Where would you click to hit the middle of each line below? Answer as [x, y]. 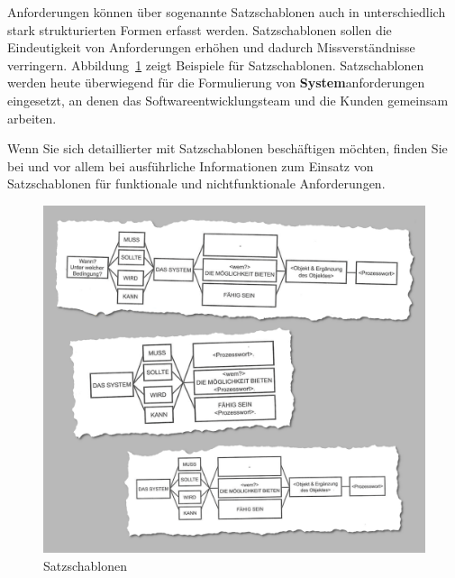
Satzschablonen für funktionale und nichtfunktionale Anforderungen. [196, 183]
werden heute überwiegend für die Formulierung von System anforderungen [216, 83]
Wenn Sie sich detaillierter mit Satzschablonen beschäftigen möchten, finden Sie [227, 148]
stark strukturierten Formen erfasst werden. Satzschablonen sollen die [200, 29]
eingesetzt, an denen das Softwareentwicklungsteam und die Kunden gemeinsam [228, 100]
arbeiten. [32, 118]
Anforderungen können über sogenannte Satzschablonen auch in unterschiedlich [227, 12]
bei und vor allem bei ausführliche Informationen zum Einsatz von [191, 165]
